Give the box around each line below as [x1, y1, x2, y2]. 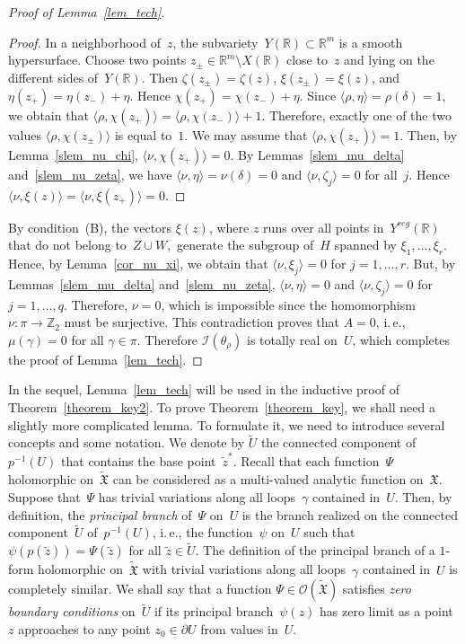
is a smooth [338, 32, 403, 51]
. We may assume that [184, 125, 308, 144]
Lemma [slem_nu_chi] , [8, 145, 138, 163]
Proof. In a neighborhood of [8, 32, 161, 51]
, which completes [352, 330, 450, 348]
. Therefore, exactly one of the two [261, 105, 452, 124]
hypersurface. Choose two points [8, 50, 187, 69]
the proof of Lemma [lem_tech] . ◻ [8, 349, 203, 368]
